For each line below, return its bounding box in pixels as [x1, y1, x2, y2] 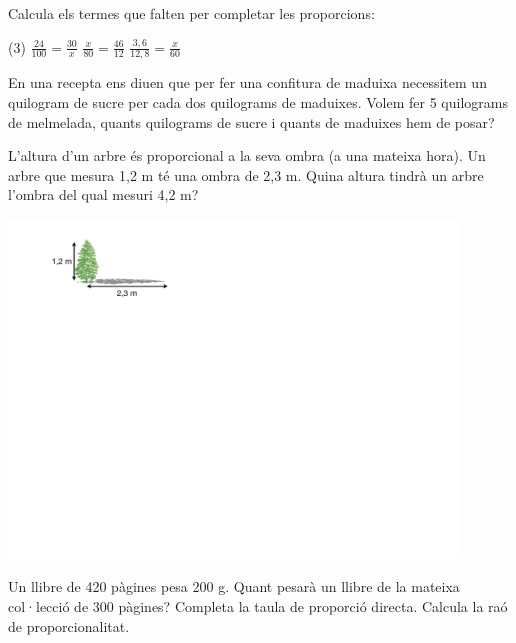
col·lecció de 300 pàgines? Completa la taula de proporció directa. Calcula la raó [8, 595, 508, 616]
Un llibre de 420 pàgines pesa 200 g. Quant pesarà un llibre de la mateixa [8, 576, 460, 597]
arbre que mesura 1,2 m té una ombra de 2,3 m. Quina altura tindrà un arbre [8, 164, 484, 185]
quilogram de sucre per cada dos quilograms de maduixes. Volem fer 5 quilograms [8, 92, 508, 113]
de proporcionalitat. [8, 615, 130, 636]
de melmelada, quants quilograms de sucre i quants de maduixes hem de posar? [8, 111, 495, 132]
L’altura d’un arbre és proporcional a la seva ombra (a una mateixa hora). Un [8, 145, 486, 166]
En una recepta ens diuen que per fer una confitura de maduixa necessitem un [8, 72, 487, 93]
